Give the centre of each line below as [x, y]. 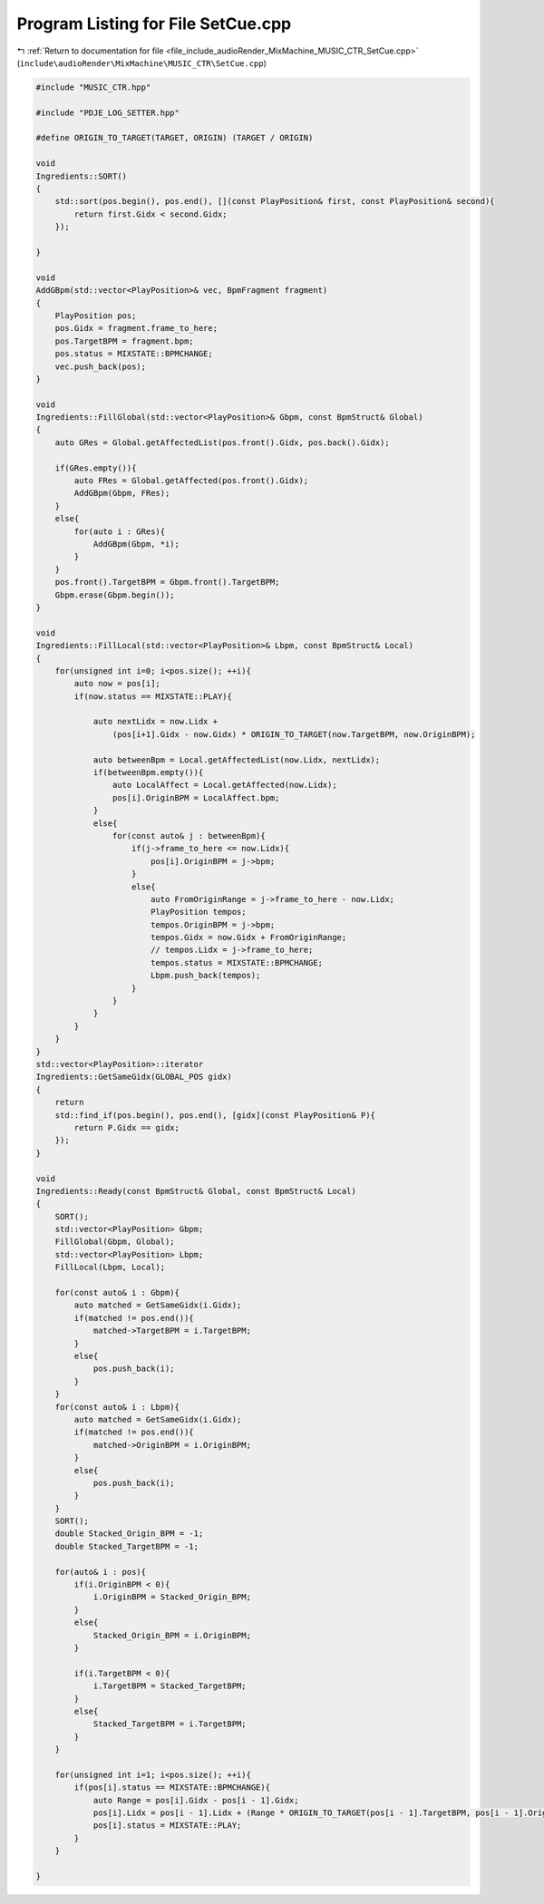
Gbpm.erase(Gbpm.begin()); [115, 595]
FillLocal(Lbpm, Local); [110, 1268]
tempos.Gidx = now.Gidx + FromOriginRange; [248, 937]
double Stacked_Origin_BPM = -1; [129, 1534]
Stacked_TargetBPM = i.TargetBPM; [170, 1724]
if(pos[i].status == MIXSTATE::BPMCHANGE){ [172, 1787]
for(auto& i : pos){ [101, 1572]
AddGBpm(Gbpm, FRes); [122, 493]
